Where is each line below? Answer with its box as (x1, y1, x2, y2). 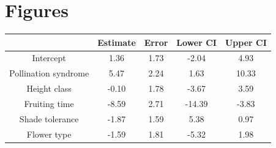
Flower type (26, 127, 72, 140)
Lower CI (176, 35, 217, 48)
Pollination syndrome (9, 67, 89, 80)
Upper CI (225, 35, 267, 48)
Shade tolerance (19, 112, 79, 125)
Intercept (32, 51, 66, 64)
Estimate (97, 35, 136, 48)
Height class (26, 82, 72, 95)
